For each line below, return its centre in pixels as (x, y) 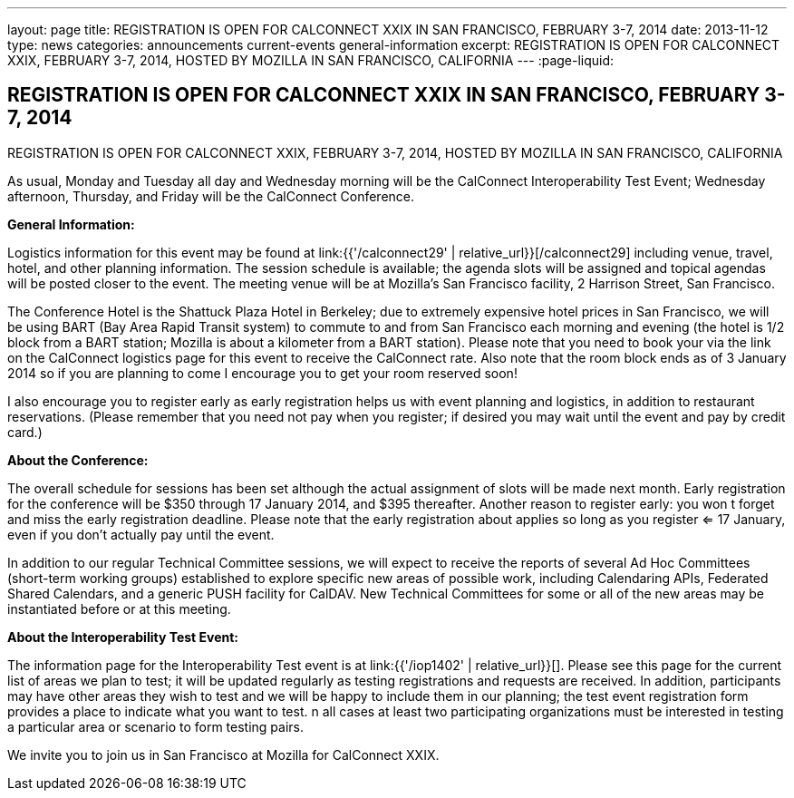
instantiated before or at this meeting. (119, 608)
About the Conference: (78, 460)
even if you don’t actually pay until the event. (141, 534)
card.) (25, 432)
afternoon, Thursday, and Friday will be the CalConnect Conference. (211, 196)
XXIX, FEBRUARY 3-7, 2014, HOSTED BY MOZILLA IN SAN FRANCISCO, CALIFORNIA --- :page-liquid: (311, 60)
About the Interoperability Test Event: (123, 637)
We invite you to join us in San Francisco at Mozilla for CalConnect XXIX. (223, 754)
